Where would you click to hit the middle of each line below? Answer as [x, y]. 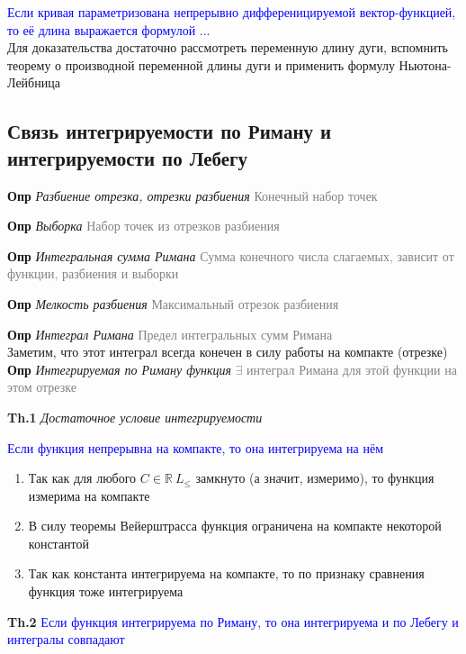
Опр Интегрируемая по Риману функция [119, 369]
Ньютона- [425, 64]
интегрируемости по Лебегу [128, 157]
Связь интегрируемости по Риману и [170, 131]
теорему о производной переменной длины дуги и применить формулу [201, 64]
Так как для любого [82, 478]
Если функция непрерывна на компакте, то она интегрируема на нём [195, 447]
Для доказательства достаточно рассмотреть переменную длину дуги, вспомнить [228, 47]
